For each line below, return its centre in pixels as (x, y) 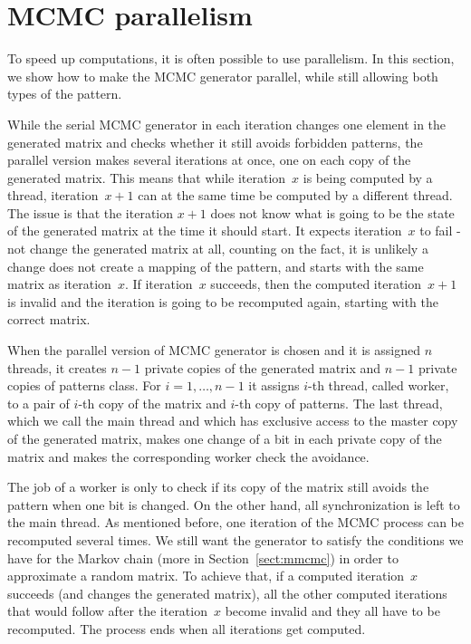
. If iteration (159, 284)
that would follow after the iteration (107, 611)
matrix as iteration (59, 284)
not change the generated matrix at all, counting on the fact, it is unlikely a (218, 249)
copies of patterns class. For (84, 385)
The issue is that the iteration (91, 212)
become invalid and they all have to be (332, 611)
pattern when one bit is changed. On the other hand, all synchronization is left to (234, 504)
